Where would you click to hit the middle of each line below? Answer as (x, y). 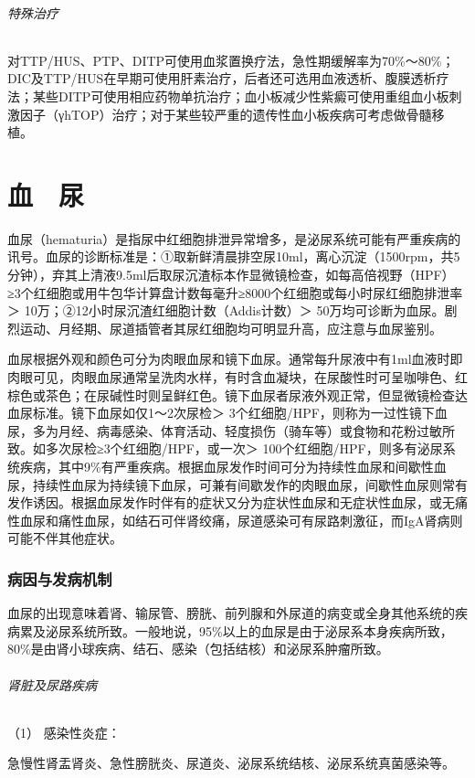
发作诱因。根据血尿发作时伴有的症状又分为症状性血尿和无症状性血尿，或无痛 (237, 502)
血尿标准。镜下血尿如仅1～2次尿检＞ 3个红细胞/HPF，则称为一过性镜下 (221, 413)
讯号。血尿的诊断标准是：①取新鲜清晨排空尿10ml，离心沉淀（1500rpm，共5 (234, 256)
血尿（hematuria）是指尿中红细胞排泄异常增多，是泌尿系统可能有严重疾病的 (234, 238)
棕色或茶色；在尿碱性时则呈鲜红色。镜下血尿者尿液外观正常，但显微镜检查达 (237, 394)
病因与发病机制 (60, 578)
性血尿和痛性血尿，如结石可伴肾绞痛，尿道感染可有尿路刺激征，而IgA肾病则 (235, 520)
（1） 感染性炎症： (64, 732)
